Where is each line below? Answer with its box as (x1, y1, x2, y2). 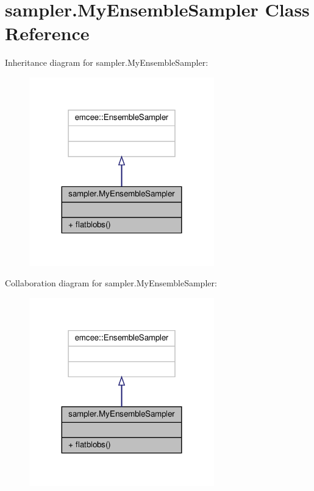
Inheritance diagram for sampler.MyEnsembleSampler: (5, 56, 209, 69)
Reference (5, 21, 90, 46)
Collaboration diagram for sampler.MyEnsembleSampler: (5, 277, 217, 289)
